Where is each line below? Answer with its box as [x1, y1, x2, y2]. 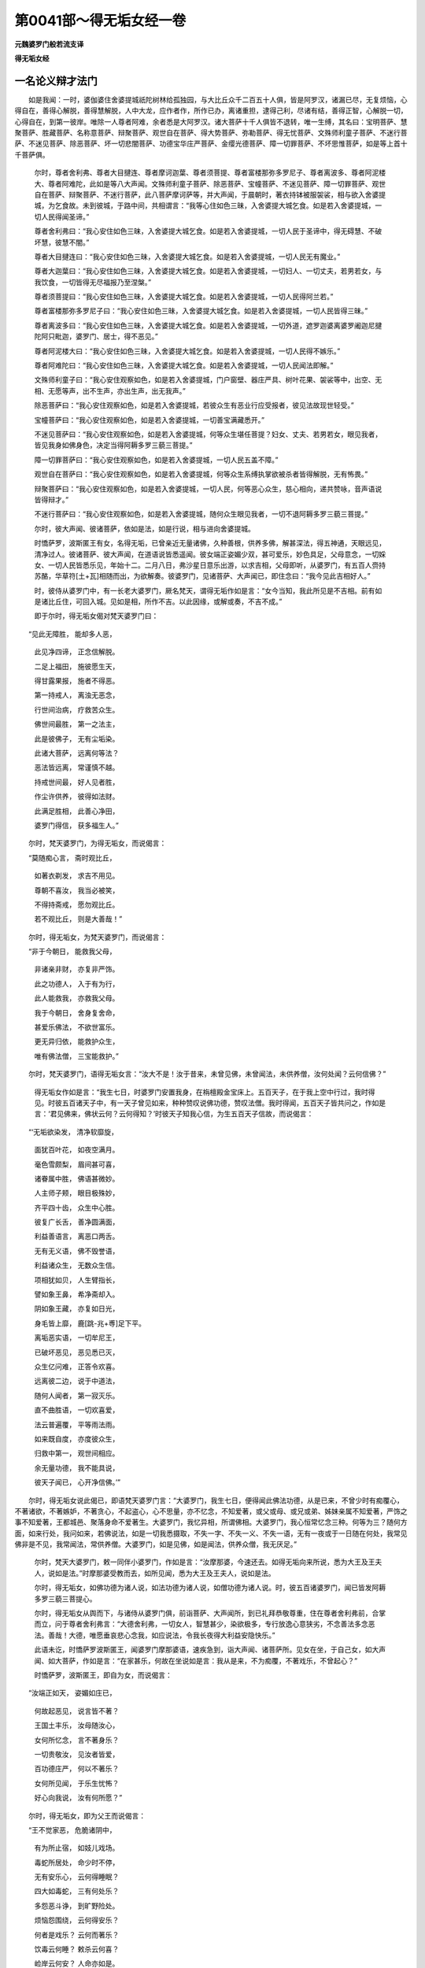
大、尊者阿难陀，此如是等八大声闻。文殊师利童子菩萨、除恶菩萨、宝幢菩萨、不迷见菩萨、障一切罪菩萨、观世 [34, 179, 386, 188]
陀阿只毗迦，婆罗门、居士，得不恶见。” [34, 331, 159, 342]
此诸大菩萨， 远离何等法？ [34, 748, 120, 757]
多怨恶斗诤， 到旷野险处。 [34, 1901, 120, 1911]
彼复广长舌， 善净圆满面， [34, 1217, 120, 1227]
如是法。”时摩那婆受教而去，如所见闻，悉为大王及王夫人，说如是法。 [54, 1568, 275, 1578]
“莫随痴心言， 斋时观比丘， [28, 853, 117, 862]
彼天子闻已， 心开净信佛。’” [34, 1478, 121, 1487]
